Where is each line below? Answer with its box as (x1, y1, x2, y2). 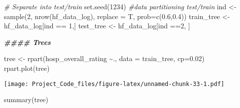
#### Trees (4, 37, 51, 47)
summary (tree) (4, 94, 48, 105)
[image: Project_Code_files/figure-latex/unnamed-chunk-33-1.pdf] (4, 80, 225, 87)
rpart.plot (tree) (4, 63, 50, 73)
